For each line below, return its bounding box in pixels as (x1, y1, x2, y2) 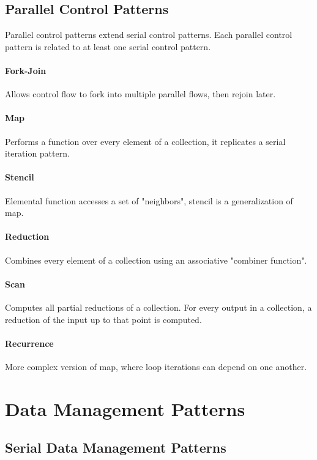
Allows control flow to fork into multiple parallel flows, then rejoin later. (5, 87, 276, 100)
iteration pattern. (5, 147, 70, 160)
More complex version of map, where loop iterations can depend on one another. (5, 360, 307, 373)
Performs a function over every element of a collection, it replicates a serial (5, 135, 286, 147)
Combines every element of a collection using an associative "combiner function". (5, 253, 307, 266)
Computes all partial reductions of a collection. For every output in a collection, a (5, 300, 312, 313)
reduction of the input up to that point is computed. (5, 313, 202, 325)
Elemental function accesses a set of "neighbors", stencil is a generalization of (5, 194, 293, 207)
